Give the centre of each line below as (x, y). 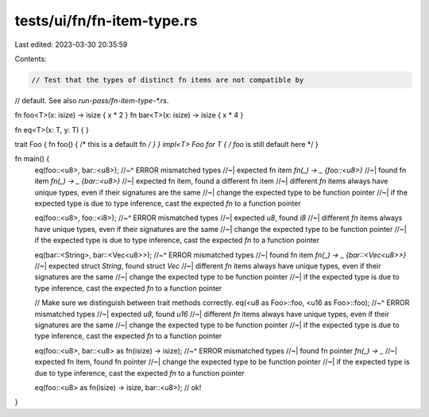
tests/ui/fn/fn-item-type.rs (106, 21)
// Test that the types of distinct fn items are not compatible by (168, 80)
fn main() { (32, 159)
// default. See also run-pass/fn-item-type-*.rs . (92, 100)
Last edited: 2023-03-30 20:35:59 (71, 44)
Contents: (31, 59)
